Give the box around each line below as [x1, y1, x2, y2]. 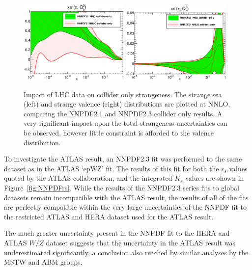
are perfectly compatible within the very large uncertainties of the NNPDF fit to [4, 202, 247, 212]
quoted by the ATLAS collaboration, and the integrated [4, 173, 172, 183]
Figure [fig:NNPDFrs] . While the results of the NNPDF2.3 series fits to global [4, 182, 239, 192]
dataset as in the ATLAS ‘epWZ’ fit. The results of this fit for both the [4, 163, 219, 173]
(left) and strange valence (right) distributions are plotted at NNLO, [24, 99, 230, 109]
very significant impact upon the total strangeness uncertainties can [24, 118, 228, 128]
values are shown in [185, 173, 244, 183]
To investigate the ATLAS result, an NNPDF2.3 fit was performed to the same [4, 154, 242, 164]
